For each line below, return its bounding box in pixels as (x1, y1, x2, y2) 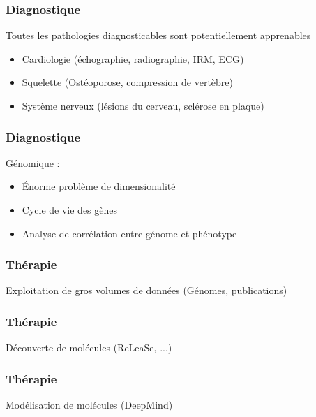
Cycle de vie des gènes (22, 203, 118, 217)
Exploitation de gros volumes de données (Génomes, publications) (6, 283, 287, 298)
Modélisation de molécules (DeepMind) (6, 397, 173, 412)
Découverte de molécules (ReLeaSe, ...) (6, 340, 172, 355)
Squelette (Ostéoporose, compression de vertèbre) (22, 75, 234, 89)
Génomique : (6, 155, 60, 170)
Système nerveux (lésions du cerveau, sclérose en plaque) (22, 98, 264, 112)
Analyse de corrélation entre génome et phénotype (22, 226, 237, 240)
